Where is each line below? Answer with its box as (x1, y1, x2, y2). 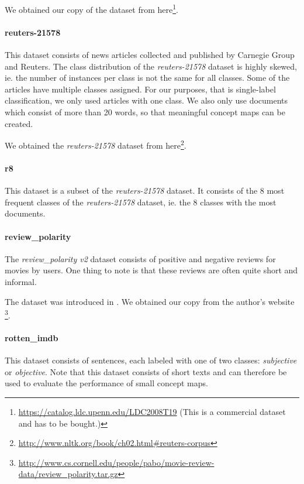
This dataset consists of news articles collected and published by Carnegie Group (5, 49, 295, 61)
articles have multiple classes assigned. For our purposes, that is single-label (5, 83, 276, 95)
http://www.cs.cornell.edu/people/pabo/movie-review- (18, 456, 215, 468)
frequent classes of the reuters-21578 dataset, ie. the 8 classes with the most (5, 195, 277, 208)
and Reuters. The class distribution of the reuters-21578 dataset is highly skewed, (5, 60, 297, 72)
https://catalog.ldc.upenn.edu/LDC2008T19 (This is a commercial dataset (18, 406, 286, 418)
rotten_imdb (5, 332, 58, 344)
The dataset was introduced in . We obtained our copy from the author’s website (5, 295, 295, 307)
